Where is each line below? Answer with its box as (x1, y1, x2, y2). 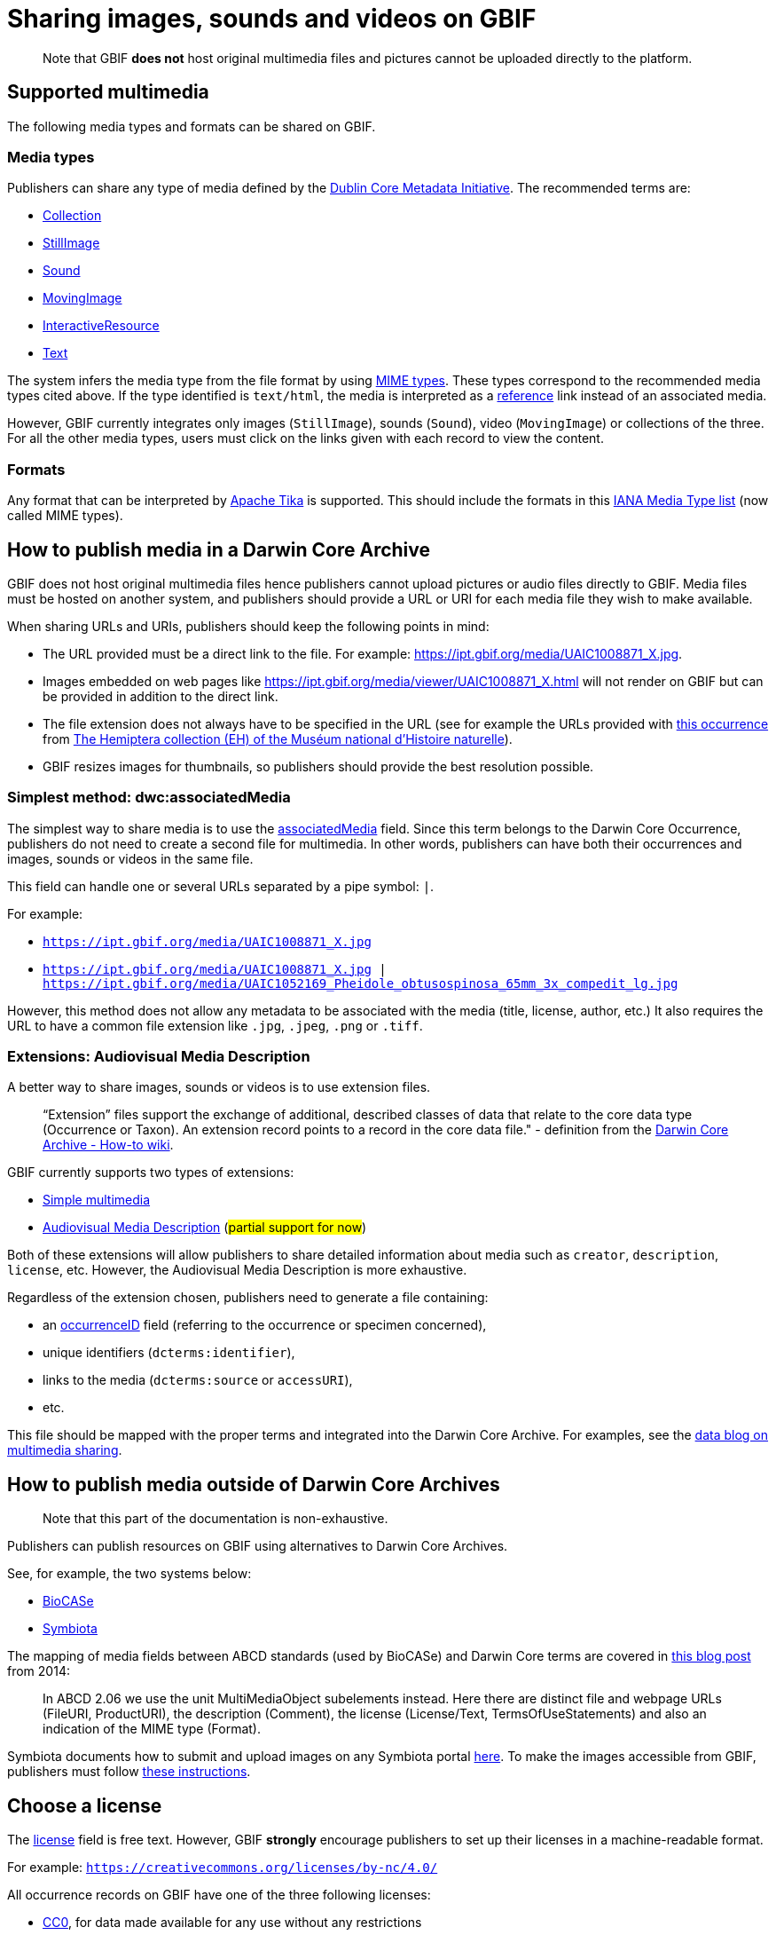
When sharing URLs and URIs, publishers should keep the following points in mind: (7, 618, 490, 634)
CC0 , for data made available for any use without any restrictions (43, 1915, 422, 1931)
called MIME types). (7, 508, 123, 524)
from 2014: (7, 1663, 70, 1679)
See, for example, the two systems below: (7, 1566, 252, 1582)
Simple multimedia (43, 1192, 151, 1208)
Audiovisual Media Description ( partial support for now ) (43, 1220, 367, 1236)
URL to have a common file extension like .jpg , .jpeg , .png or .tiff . (7, 1017, 423, 1033)
